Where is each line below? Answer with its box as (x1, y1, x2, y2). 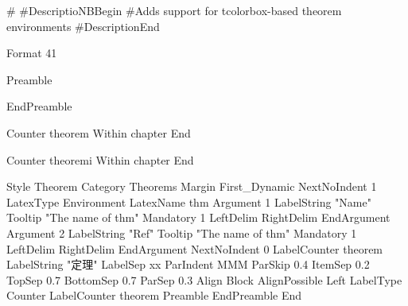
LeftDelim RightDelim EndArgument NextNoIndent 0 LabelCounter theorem (6, 240, 383, 257)
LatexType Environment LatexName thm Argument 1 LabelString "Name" (6, 193, 371, 210)
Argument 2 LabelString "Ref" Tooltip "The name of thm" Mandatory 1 (6, 224, 357, 241)
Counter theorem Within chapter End (6, 124, 191, 141)
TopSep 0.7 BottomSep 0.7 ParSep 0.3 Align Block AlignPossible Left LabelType (6, 271, 402, 288)
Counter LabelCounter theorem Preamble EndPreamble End (6, 287, 302, 304)
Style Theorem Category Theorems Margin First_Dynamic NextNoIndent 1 (6, 178, 377, 195)
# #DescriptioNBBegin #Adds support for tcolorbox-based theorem (6, 2, 342, 18)
